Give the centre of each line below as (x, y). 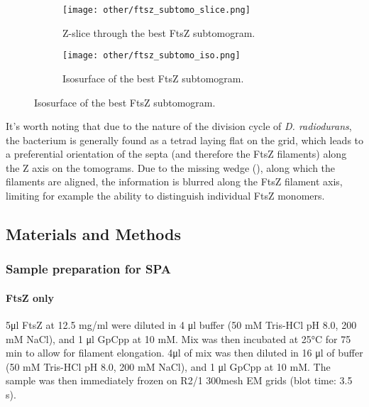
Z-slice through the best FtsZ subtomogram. (159, 32)
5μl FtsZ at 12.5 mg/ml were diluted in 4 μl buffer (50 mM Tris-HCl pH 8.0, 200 (181, 325)
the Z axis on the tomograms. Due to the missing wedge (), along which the (171, 167)
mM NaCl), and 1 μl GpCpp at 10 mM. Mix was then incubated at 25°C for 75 (178, 338)
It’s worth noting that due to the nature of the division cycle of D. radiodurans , (179, 126)
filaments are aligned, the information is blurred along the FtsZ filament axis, (174, 181)
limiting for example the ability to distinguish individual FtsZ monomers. (165, 196)
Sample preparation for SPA (88, 269)
